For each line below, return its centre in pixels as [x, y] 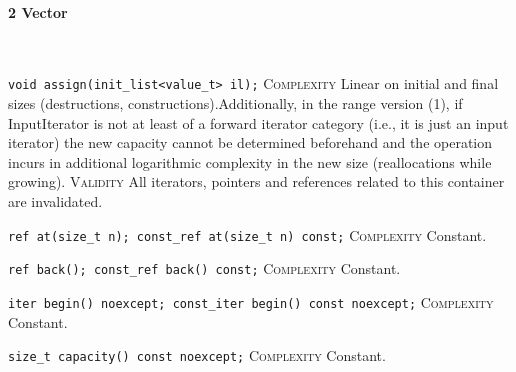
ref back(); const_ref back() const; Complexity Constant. [204, 268]
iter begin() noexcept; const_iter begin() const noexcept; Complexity [251, 301]
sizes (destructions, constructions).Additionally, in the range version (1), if [235, 103]
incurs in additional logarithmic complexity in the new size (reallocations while [250, 161]
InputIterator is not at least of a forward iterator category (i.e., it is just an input [258, 122]
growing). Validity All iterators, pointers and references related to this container [256, 181]
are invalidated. [55, 201]
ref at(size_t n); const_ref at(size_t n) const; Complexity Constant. [247, 234]
